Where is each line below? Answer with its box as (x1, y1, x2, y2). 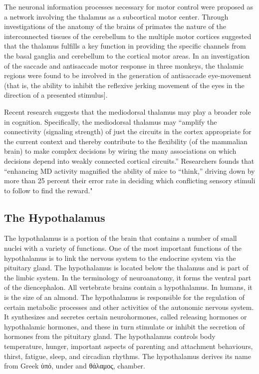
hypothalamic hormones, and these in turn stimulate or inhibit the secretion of (4, 321, 245, 331)
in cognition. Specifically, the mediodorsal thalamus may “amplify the (4, 116, 217, 127)
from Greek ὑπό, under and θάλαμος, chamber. (4, 360, 145, 371)
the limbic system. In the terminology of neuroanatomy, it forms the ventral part (4, 272, 252, 282)
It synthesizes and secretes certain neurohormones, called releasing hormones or (4, 311, 247, 322)
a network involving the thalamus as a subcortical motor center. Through (4, 11, 229, 22)
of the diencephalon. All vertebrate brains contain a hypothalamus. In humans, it (4, 282, 253, 292)
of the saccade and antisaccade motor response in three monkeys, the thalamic (4, 60, 244, 71)
